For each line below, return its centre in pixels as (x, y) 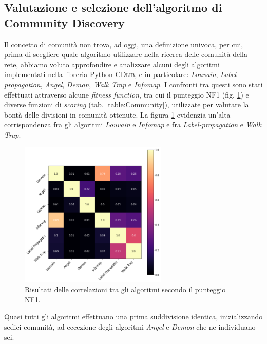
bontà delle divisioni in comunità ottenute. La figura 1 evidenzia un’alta (117, 114)
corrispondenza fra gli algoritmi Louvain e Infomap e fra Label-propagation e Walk (133, 125)
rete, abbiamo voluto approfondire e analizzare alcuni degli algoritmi (112, 64)
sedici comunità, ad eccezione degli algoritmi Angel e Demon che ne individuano (130, 327)
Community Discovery (64, 22)
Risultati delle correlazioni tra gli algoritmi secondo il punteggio (125, 289)
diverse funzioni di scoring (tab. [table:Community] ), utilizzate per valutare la (127, 104)
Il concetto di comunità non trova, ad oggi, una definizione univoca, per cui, (124, 44)
